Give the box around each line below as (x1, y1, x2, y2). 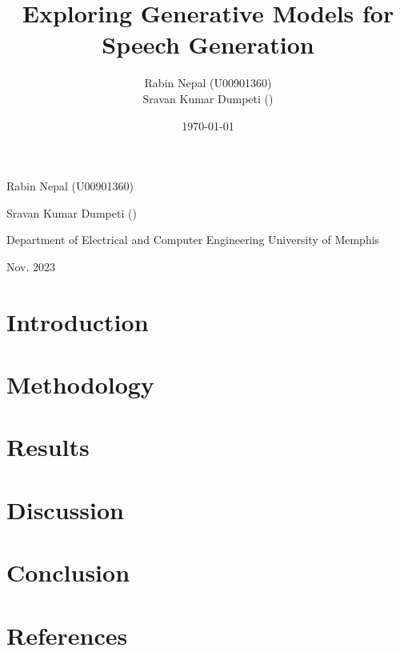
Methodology (6, 368, 154, 401)
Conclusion (6, 556, 130, 589)
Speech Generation (102, 28, 314, 61)
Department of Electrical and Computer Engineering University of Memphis (6, 231, 380, 248)
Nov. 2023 (6, 258, 56, 274)
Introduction (6, 305, 149, 338)
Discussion (6, 493, 124, 526)
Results (6, 430, 90, 463)
